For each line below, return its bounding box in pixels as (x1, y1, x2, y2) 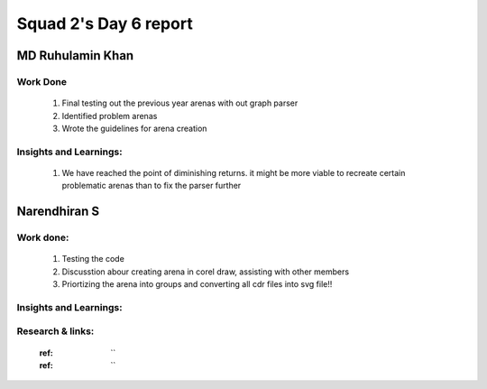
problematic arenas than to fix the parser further (61, 181, 242, 191)
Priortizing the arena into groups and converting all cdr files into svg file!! (61, 279, 333, 289)
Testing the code (61, 254, 125, 264)
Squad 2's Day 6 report (16, 14, 193, 33)
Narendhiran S (16, 204, 100, 219)
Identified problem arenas (61, 110, 158, 121)
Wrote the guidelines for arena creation (61, 123, 207, 134)
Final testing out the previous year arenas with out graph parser (61, 97, 299, 108)
